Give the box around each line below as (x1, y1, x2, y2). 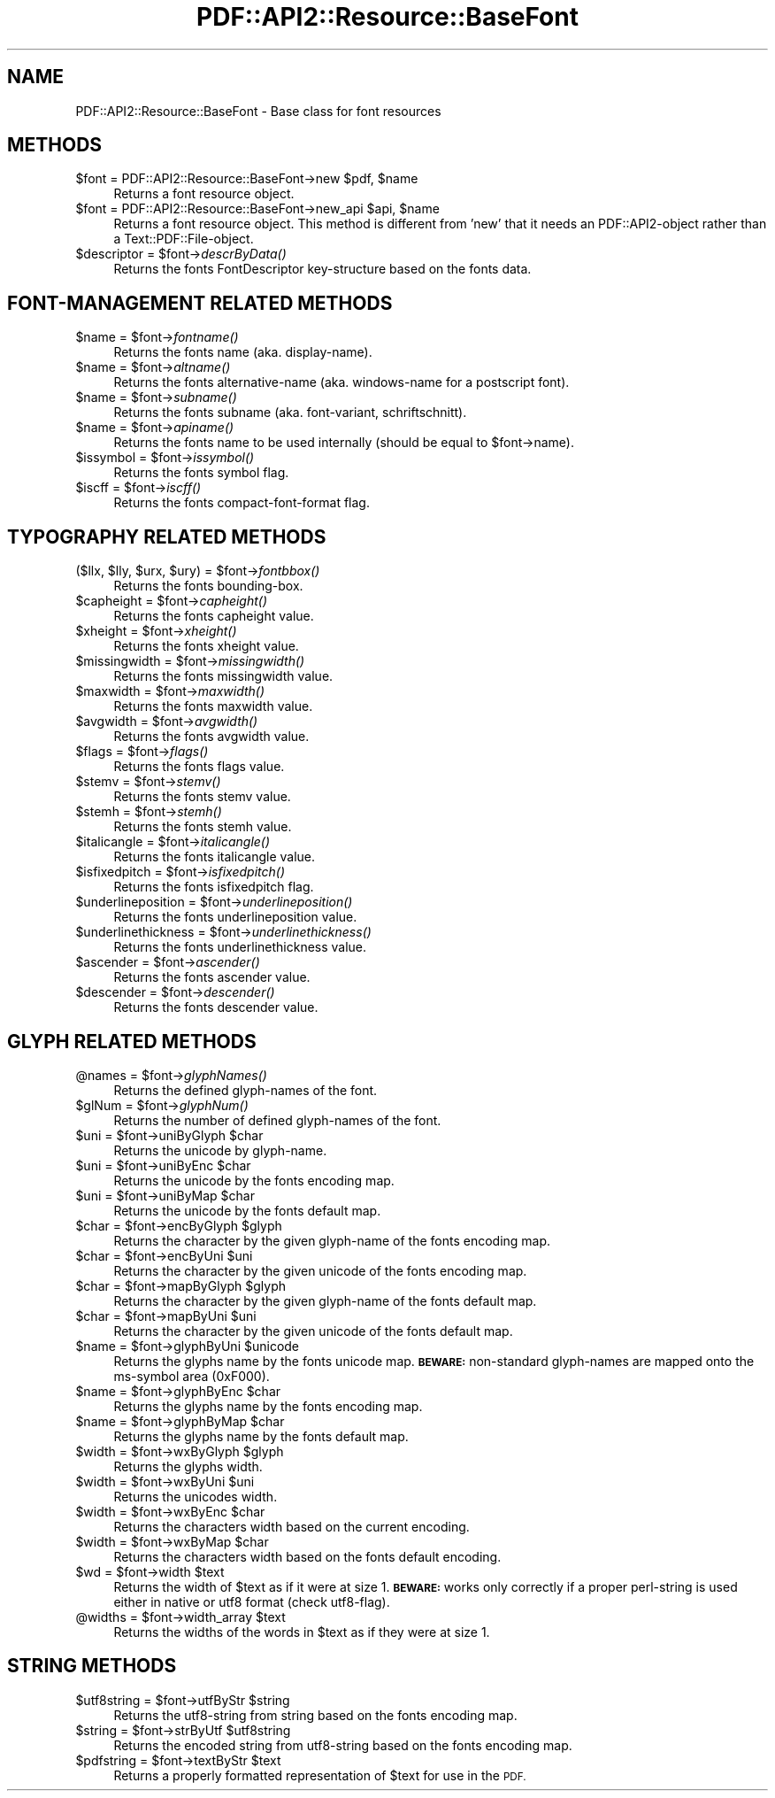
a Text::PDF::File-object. (113, 231, 254, 247)
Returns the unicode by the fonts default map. (113, 1202, 381, 1218)
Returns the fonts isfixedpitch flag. (113, 879, 314, 895)
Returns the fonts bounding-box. (113, 578, 303, 594)
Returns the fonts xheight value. (113, 638, 299, 654)
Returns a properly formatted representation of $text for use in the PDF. (113, 1767, 526, 1783)
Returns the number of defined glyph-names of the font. (113, 1112, 441, 1128)
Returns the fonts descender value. (113, 999, 318, 1015)
